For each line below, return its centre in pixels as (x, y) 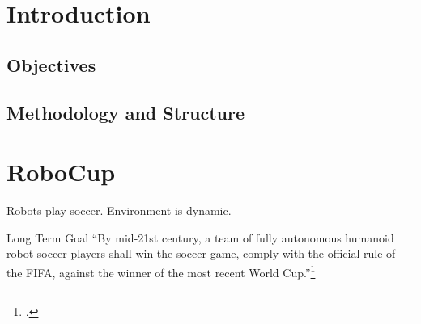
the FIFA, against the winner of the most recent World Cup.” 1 (161, 271)
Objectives (51, 64)
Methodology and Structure (126, 112)
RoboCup (61, 172)
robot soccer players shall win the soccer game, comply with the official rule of (201, 253)
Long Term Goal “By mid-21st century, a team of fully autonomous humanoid (200, 237)
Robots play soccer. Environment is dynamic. (119, 210)
